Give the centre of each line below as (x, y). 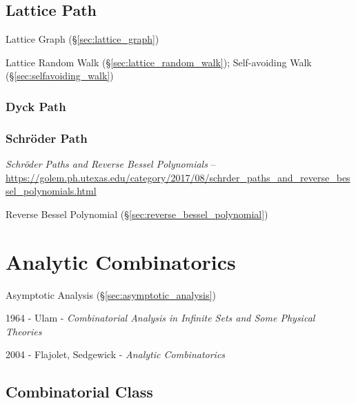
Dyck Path (36, 106)
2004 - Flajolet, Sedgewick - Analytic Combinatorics (116, 354)
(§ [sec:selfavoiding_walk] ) (60, 76)
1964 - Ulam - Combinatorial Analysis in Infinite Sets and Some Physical (160, 318)
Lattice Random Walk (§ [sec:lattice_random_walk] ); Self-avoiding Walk (159, 62)
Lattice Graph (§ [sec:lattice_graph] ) (82, 39)
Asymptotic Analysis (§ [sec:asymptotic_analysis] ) (111, 294)
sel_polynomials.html (51, 191)
